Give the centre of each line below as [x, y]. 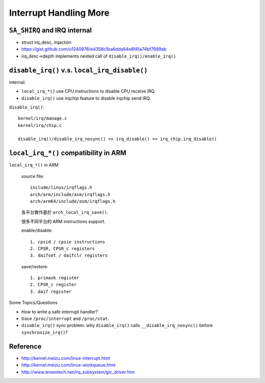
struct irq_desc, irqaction [47, 42]
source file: [33, 176]
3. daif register [51, 292]
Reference [25, 346]
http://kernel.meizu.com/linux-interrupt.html [66, 358]
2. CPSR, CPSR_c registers [63, 249]
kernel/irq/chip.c [40, 125]
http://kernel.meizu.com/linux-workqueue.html [68, 365]
